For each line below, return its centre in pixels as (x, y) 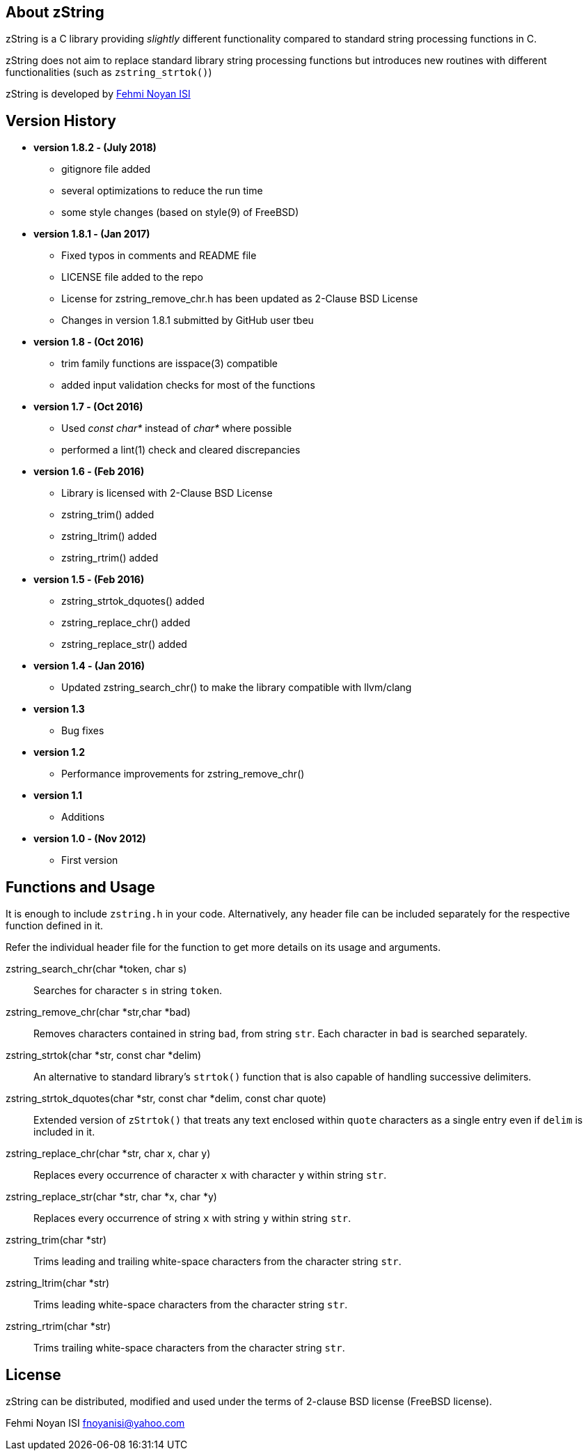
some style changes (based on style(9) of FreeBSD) (180, 212)
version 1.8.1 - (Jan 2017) (92, 234)
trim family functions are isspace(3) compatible (170, 364)
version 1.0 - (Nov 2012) (90, 839)
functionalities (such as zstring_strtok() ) (109, 72)
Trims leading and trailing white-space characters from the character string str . (217, 1262)
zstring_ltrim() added (109, 536)
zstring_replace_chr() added (126, 623)
